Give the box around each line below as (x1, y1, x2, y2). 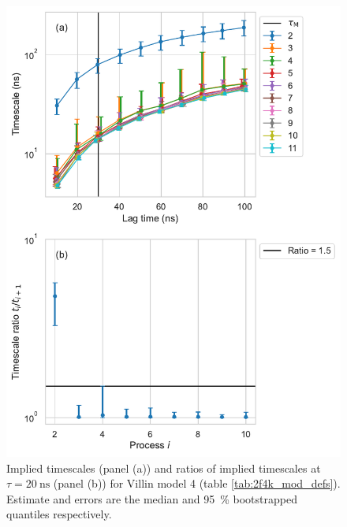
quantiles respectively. (6, 506, 112, 522)
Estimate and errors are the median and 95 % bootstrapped (6, 490, 297, 507)
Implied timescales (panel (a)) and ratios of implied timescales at (6, 459, 321, 476)
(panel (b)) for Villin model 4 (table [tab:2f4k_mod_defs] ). (53, 475, 341, 492)
